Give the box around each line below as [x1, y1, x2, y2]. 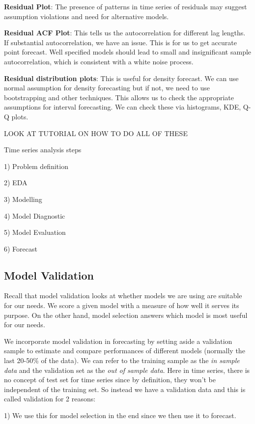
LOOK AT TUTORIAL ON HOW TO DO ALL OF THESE [4, 128, 188, 138]
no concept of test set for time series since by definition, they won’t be [4, 374, 216, 385]
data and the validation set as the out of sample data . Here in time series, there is [4, 365, 250, 375]
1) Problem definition [4, 161, 68, 171]
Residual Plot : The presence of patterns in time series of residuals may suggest [4, 1, 247, 11]
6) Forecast [4, 243, 37, 254]
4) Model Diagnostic [4, 210, 65, 221]
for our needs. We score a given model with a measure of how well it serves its [4, 300, 239, 311]
